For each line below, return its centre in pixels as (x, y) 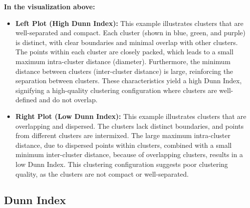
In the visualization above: (50, 6)
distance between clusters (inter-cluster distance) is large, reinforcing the (124, 71)
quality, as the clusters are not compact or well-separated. (102, 173)
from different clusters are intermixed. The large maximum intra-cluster (123, 135)
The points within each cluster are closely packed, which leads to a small (125, 52)
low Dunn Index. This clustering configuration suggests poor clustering (122, 164)
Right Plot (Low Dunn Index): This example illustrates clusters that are (131, 116)
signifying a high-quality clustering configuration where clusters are (116, 90)
